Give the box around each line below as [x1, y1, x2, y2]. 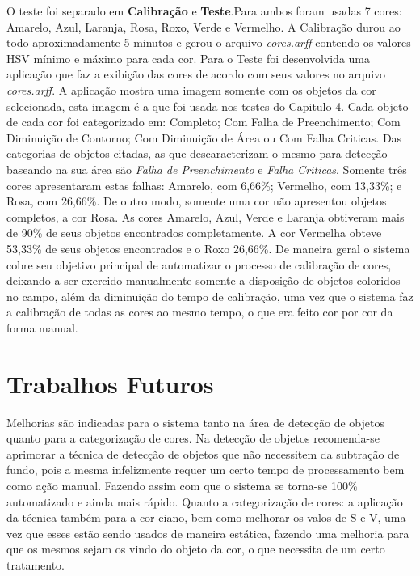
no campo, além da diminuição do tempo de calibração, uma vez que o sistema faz [6, 287, 414, 304]
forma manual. [6, 319, 78, 336]
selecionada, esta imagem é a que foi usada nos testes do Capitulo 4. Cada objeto [6, 97, 409, 114]
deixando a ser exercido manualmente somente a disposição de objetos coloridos [6, 272, 401, 289]
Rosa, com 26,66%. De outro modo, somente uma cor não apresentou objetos [6, 193, 387, 210]
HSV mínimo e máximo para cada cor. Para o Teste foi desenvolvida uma [6, 49, 370, 66]
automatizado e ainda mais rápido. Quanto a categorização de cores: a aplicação [6, 493, 403, 510]
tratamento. [6, 556, 65, 573]
